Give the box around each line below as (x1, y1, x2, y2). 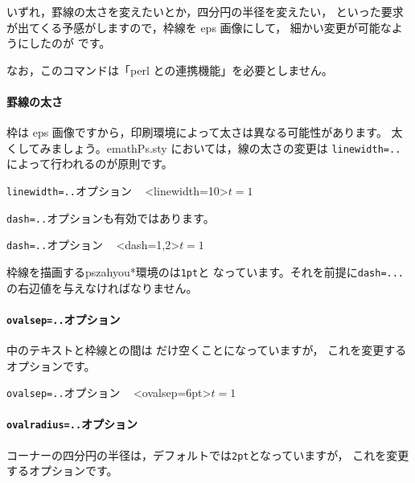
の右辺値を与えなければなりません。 (6, 279, 198, 296)
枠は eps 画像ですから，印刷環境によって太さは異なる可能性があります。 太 (6, 124, 403, 141)
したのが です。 (28, 35, 111, 51)
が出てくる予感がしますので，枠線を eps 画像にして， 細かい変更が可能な (6, 18, 392, 35)
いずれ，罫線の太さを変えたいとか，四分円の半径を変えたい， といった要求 (6, 2, 404, 19)
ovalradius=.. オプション (6, 415, 138, 432)
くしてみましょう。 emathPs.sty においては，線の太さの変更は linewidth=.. (6, 139, 401, 156)
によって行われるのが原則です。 (6, 155, 173, 172)
